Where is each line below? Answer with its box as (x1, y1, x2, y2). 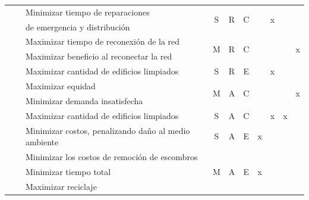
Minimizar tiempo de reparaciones (26, 5, 150, 18)
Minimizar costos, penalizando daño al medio (26, 124, 190, 136)
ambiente (26, 136, 59, 148)
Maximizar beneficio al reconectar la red (26, 50, 172, 62)
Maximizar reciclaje (26, 180, 97, 192)
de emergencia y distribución (26, 20, 130, 33)
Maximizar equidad (26, 79, 96, 92)
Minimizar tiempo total (26, 165, 111, 177)
